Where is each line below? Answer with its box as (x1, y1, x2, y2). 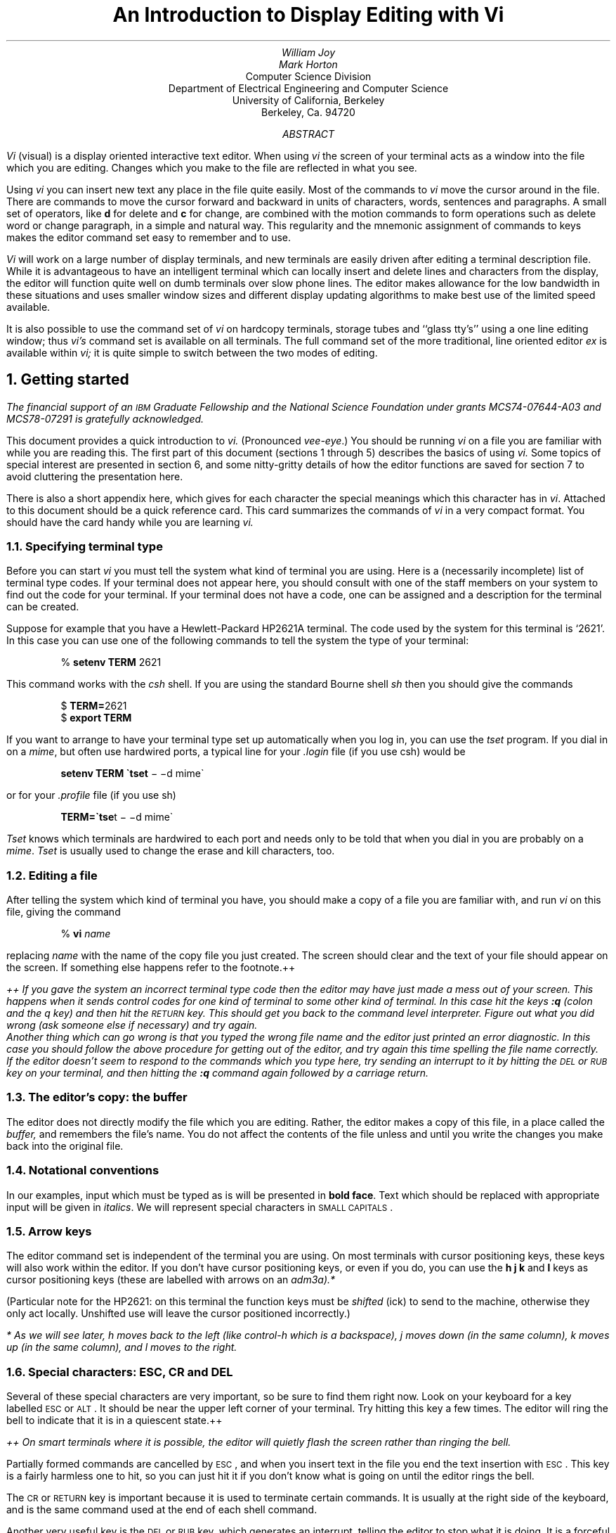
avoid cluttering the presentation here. (6, 470, 183, 482)
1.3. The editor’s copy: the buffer (6, 1090, 188, 1105)
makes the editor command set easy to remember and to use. (6, 231, 291, 243)
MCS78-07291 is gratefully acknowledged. (6, 412, 204, 425)
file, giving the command (6, 906, 121, 918)
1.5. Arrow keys (6, 1224, 92, 1238)
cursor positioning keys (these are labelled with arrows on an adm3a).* (6, 1274, 336, 1286)
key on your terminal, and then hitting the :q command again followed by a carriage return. (6, 1067, 429, 1079)
